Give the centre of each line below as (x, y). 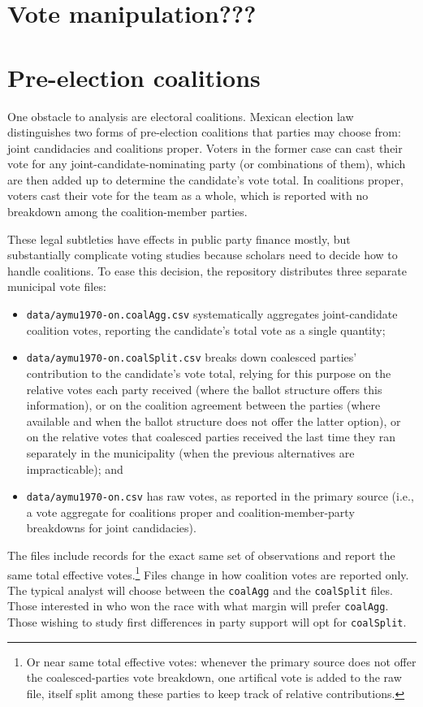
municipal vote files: (57, 286)
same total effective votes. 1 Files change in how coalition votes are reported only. (208, 573)
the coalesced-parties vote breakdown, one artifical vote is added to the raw (214, 677)
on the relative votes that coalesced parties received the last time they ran (211, 437)
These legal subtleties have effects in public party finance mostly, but (179, 239)
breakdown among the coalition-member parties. (127, 212)
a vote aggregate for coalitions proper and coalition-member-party (190, 512)
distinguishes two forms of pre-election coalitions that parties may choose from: (204, 132)
